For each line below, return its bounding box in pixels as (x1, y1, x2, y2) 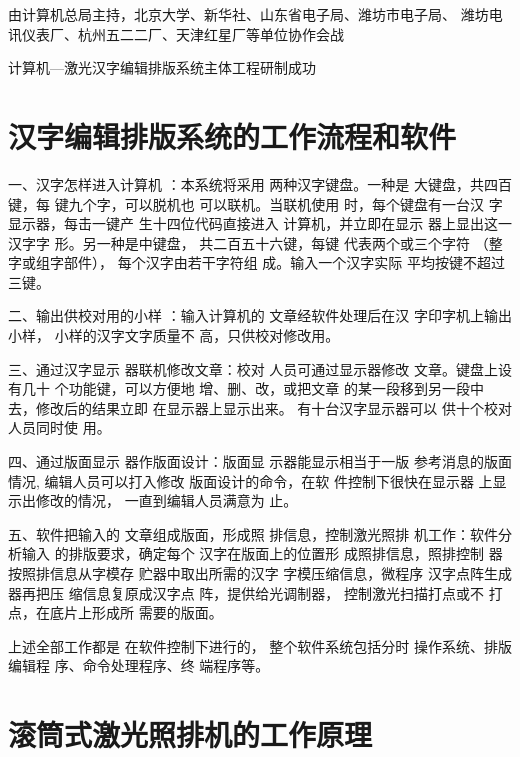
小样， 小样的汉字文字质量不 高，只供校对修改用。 (8, 325, 340, 346)
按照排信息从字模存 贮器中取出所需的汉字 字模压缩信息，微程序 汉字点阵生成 (8, 563, 512, 583)
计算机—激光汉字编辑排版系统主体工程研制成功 (8, 57, 316, 78)
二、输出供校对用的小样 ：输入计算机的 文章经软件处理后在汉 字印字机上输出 (8, 305, 512, 326)
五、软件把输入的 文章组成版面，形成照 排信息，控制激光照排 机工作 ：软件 (8, 523, 498, 544)
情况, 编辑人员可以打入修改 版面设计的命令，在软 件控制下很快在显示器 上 (8, 470, 493, 491)
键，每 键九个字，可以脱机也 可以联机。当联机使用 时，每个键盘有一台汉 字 (8, 193, 503, 214)
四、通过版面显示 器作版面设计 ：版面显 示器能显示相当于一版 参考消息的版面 (8, 451, 512, 472)
